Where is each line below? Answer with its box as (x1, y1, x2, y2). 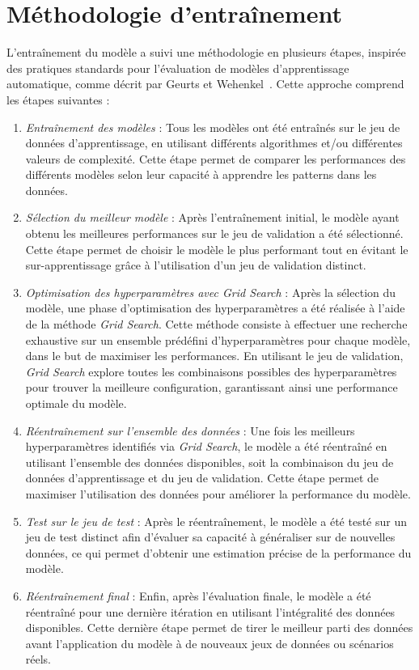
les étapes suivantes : (6, 91, 110, 108)
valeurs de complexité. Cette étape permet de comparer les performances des (25, 150, 406, 167)
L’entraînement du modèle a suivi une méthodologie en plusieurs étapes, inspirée (6, 44, 406, 61)
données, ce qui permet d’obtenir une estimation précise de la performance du (25, 544, 412, 561)
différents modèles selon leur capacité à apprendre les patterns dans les (25, 166, 377, 183)
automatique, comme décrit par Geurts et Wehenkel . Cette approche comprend (6, 75, 404, 92)
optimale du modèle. (25, 395, 127, 411)
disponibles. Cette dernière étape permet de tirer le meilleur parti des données (25, 619, 413, 636)
